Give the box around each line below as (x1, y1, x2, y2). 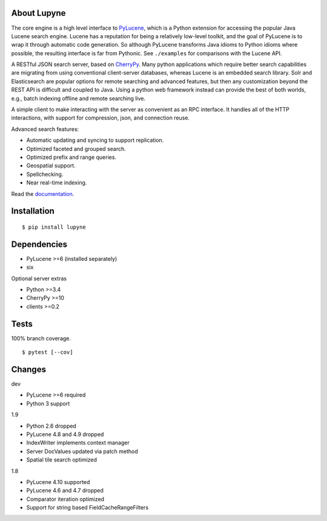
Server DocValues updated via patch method (26, 448, 139, 455)
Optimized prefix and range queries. (26, 153, 117, 161)
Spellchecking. (26, 170, 64, 178)
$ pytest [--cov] (22, 349, 73, 356)
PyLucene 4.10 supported (26, 478, 90, 485)
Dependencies (11, 239, 68, 249)
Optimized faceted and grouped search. (26, 145, 127, 152)
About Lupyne (11, 8, 66, 18)
